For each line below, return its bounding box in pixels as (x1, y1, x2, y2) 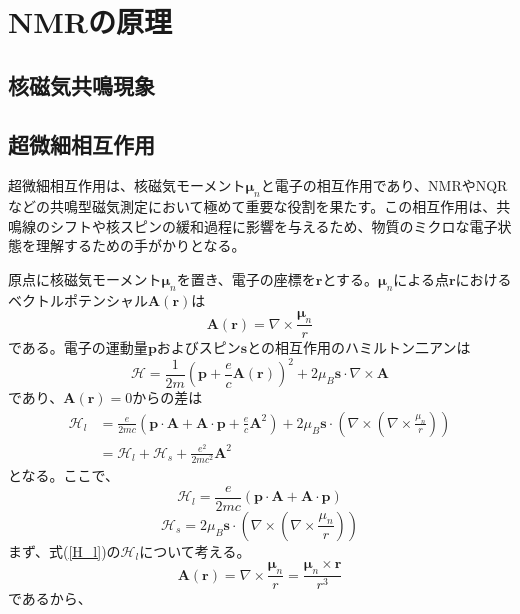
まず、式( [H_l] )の (8, 540, 121, 561)
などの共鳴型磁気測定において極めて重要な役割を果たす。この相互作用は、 (8, 196, 497, 217)
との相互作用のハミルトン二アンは (247, 337, 471, 358)
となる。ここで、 (8, 465, 120, 486)
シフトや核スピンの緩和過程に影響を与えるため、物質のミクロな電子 (49, 215, 498, 236)
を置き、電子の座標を (176, 268, 316, 289)
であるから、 (8, 588, 92, 609)
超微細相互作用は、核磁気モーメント (8, 175, 246, 196)
